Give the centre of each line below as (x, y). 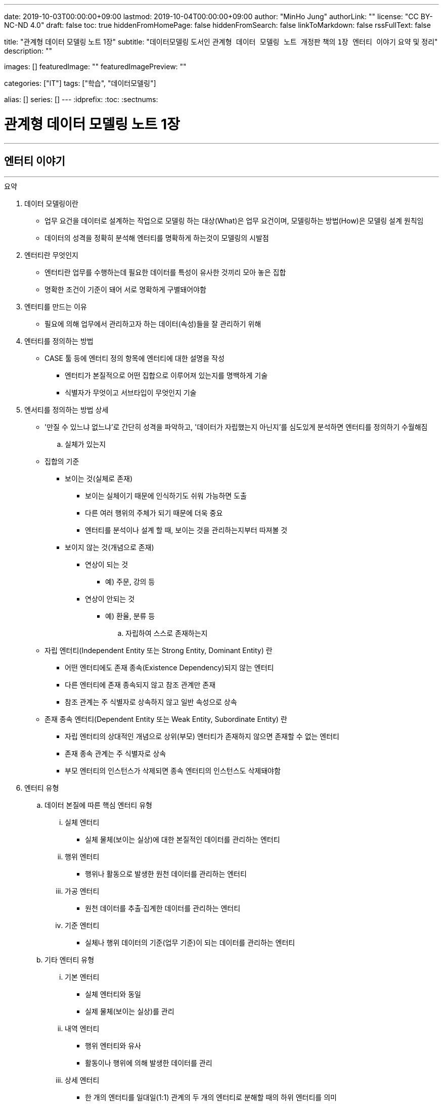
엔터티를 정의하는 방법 (59, 341)
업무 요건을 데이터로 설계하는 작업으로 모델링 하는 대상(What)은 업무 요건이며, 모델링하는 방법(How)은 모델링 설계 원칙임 (234, 221)
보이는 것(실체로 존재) (99, 479)
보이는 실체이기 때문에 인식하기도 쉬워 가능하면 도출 (166, 496)
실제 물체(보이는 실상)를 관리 (130, 1011)
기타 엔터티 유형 (70, 960)
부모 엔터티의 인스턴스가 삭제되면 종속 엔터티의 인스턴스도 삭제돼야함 (173, 771)
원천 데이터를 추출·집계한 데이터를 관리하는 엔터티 (163, 908)
